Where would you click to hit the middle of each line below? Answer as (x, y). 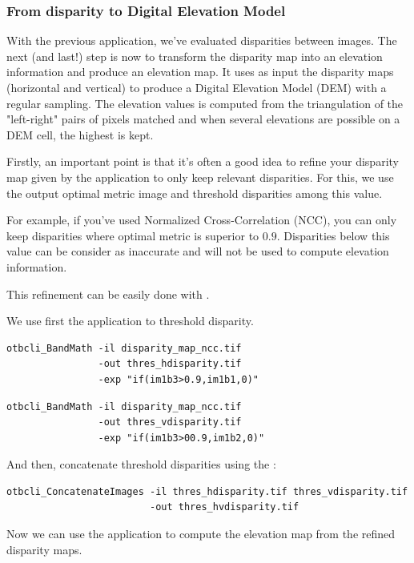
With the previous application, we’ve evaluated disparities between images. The (202, 40)
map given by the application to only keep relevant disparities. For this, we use (200, 177)
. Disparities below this (333, 235)
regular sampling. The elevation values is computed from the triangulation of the (205, 103)
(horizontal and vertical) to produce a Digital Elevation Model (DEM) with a (197, 87)
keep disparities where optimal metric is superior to (133, 235)
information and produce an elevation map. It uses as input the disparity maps (200, 72)
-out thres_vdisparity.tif (170, 422)
